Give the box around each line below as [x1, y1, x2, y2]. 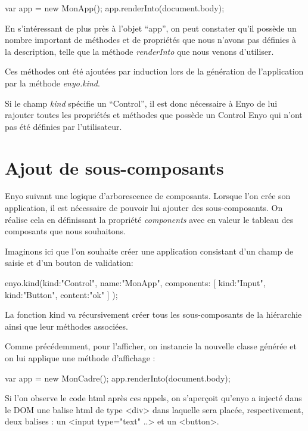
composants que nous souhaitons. [5, 225, 126, 237]
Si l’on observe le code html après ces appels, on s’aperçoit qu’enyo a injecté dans [5, 392, 302, 404]
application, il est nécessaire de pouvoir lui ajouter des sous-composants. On [5, 201, 283, 214]
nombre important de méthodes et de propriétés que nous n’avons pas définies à [5, 33, 297, 46]
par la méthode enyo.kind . [5, 76, 100, 89]
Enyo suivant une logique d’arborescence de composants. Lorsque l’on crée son [5, 190, 291, 202]
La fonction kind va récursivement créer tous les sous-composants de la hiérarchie [5, 308, 302, 321]
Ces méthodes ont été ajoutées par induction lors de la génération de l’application [5, 65, 304, 77]
